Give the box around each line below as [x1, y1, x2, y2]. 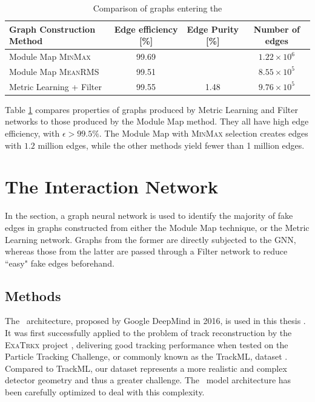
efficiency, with [5, 127, 60, 139]
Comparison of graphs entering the [93, 2, 222, 14]
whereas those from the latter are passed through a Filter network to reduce [5, 245, 288, 258]
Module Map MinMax [9, 50, 91, 63]
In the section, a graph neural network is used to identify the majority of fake [5, 209, 293, 222]
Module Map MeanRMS [9, 65, 99, 77]
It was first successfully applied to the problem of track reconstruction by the [5, 326, 292, 339]
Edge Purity [187, 22, 239, 35]
